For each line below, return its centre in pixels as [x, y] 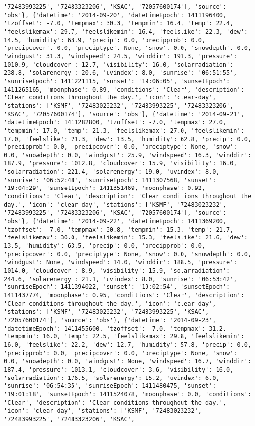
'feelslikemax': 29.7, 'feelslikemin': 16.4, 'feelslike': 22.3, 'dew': [126, 31]
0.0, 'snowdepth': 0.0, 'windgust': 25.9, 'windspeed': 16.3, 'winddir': [128, 155]
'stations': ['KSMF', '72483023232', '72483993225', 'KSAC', [107, 312]
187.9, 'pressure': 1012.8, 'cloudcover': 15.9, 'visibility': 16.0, [121, 164]
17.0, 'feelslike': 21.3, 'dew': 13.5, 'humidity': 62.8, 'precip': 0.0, [128, 139]
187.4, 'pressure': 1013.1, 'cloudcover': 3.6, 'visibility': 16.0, [119, 369]
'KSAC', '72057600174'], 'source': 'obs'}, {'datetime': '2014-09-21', [124, 114]
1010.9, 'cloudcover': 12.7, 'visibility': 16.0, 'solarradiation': [119, 65]
